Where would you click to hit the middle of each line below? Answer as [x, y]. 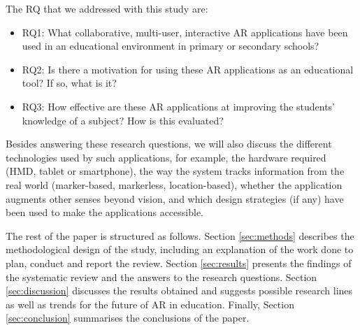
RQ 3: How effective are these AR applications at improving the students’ [178, 106]
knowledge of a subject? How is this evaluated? [123, 120]
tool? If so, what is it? [69, 83]
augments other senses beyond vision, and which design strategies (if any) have [175, 198]
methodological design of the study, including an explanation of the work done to [180, 249]
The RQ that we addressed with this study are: [107, 8]
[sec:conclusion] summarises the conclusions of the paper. [128, 318]
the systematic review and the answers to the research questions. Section [161, 277]
